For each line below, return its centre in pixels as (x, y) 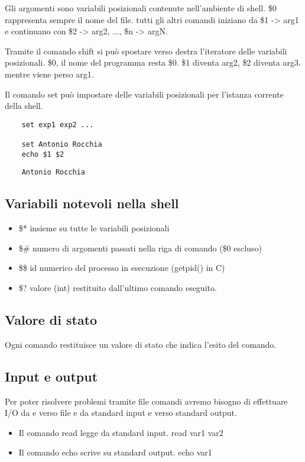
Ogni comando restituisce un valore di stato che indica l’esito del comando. (141, 344)
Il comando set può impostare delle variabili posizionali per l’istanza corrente (144, 94)
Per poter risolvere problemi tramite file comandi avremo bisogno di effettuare (146, 401)
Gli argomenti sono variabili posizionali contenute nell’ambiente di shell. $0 (141, 8)
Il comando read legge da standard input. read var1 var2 (121, 432)
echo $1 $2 (43, 154)
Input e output (51, 376)
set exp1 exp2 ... (58, 125)
